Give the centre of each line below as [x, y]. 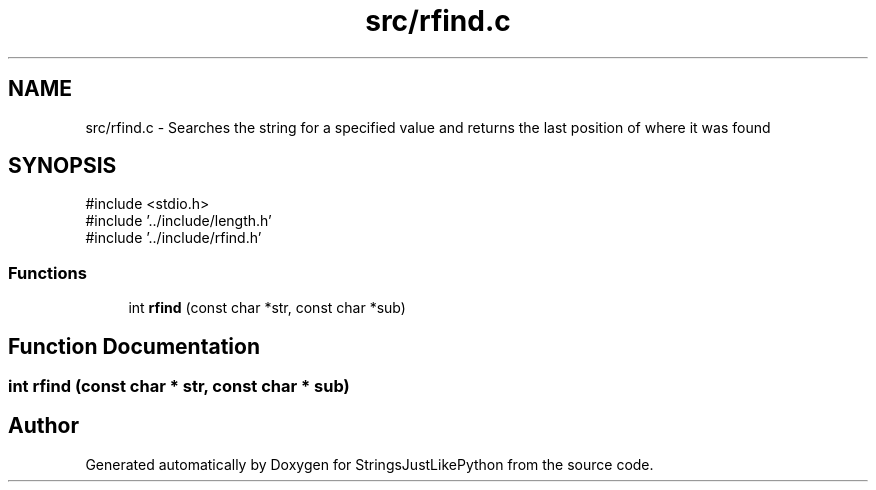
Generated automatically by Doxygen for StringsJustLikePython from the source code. [369, 464]
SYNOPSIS [62, 166]
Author [43, 426]
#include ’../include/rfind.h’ [173, 238]
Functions [47, 272]
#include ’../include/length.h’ [178, 221]
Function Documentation [134, 346]
